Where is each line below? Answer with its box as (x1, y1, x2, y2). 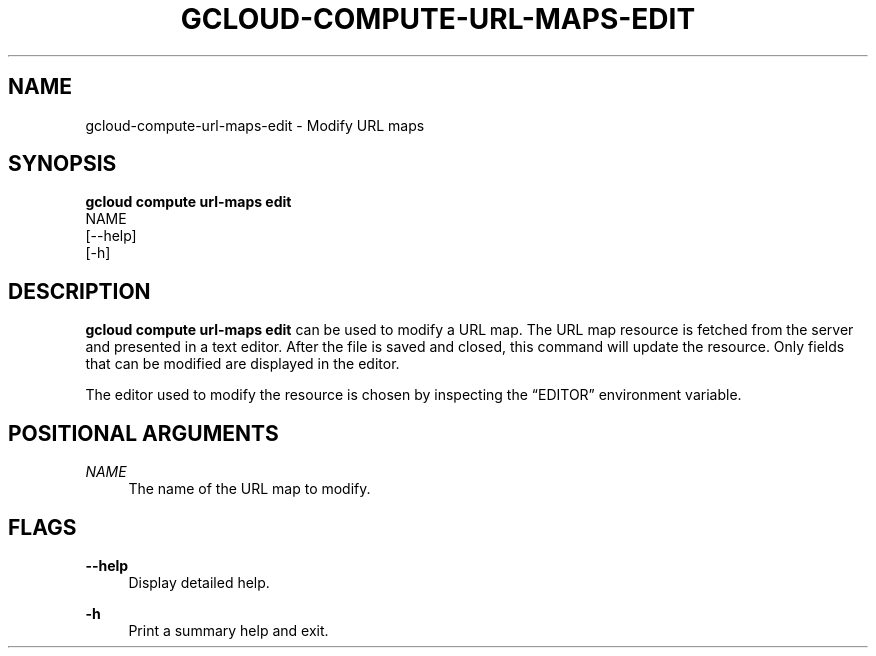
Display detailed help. (128, 573, 270, 591)
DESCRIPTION (8, 278, 151, 304)
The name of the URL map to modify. (128, 480, 371, 498)
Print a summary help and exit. (128, 621, 329, 639)
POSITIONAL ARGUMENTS (8, 420, 279, 446)
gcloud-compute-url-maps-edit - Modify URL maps (85, 116, 425, 134)
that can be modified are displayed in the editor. (85, 355, 400, 373)
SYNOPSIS (8, 151, 117, 177)
